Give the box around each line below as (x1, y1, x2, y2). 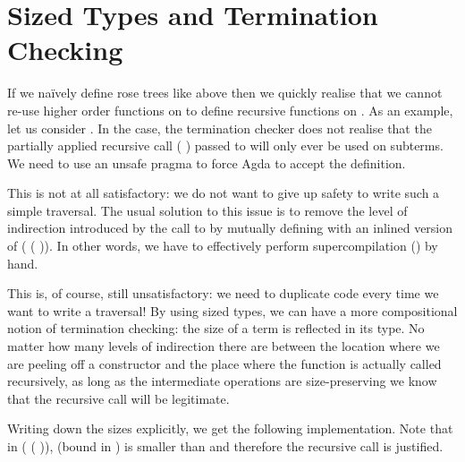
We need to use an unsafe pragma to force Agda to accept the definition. (7, 153, 406, 172)
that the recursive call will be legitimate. (7, 389, 230, 407)
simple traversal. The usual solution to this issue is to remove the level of (7, 201, 408, 219)
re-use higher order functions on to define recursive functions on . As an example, (7, 100, 453, 119)
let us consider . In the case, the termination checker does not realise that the (7, 118, 432, 137)
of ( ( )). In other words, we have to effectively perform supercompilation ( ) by (7, 236, 438, 255)
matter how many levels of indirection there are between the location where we (7, 337, 440, 355)
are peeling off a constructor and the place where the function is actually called (7, 354, 442, 372)
